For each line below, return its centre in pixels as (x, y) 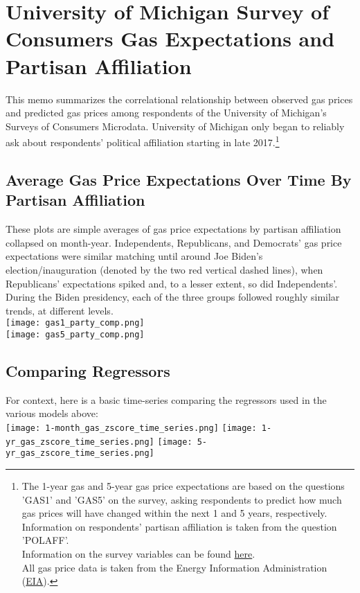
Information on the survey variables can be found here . (138, 553)
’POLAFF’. (45, 540)
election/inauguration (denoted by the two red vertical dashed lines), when (164, 269)
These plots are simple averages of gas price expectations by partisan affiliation (173, 229)
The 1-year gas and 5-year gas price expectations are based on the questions (183, 485)
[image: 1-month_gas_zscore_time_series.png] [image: (131, 428)
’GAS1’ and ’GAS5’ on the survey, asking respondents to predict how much (182, 499)
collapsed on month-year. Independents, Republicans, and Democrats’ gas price (174, 242)
